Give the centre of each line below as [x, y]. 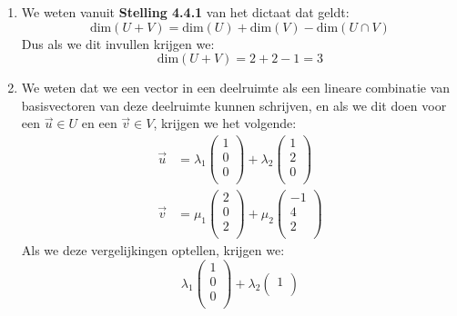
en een [99, 123]
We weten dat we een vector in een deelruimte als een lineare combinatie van [236, 88]
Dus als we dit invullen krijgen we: [118, 43]
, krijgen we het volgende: [225, 123]
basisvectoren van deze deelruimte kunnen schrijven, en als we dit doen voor [234, 105]
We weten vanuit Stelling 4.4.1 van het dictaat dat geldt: [185, 12]
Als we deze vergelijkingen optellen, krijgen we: [153, 250]
